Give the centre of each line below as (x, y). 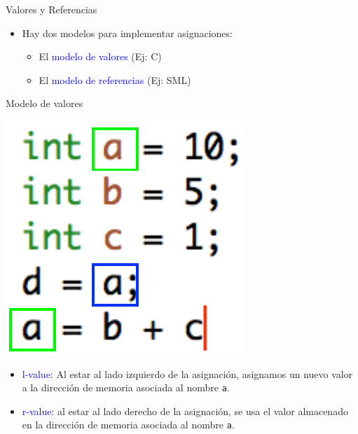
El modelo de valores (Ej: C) (100, 56)
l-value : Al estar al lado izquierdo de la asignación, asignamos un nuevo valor (187, 373)
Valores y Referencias (51, 9)
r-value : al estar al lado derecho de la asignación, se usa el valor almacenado (185, 411)
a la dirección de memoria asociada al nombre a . (126, 387)
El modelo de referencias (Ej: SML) (115, 79)
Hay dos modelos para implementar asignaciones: (127, 33)
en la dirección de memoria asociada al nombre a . (128, 425)
